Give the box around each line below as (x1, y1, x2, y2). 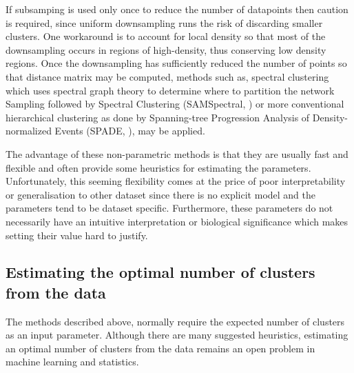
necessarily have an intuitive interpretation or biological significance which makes (6, 214, 348, 228)
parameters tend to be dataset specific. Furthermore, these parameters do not (6, 201, 333, 215)
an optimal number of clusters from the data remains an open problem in (6, 341, 315, 355)
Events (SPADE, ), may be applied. (54, 123, 205, 138)
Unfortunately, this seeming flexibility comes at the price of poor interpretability (6, 174, 346, 188)
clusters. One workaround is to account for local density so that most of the (6, 29, 326, 43)
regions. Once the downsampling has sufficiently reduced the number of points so (6, 56, 347, 70)
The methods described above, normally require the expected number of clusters (6, 314, 345, 328)
